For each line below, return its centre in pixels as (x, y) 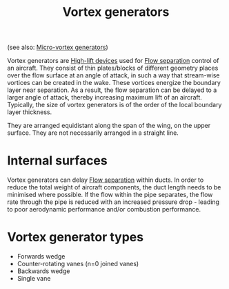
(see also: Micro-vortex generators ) (58, 47)
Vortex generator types (75, 237)
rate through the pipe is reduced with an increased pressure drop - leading (113, 202)
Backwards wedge (43, 271)
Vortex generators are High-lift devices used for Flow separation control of (113, 61)
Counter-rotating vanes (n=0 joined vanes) (78, 264)
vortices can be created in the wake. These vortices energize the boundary (114, 83)
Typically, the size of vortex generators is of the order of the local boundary (114, 105)
